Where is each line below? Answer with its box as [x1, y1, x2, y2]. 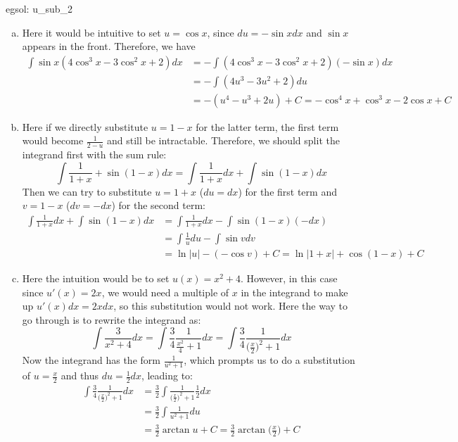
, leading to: [141, 368, 193, 383]
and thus [61, 368, 99, 383]
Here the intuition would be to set [22, 271, 170, 286]
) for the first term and [238, 184, 337, 198]
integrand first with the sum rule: [22, 147, 167, 162]
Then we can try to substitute [22, 184, 152, 198]
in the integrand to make [241, 284, 348, 299]
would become [22, 133, 84, 148]
